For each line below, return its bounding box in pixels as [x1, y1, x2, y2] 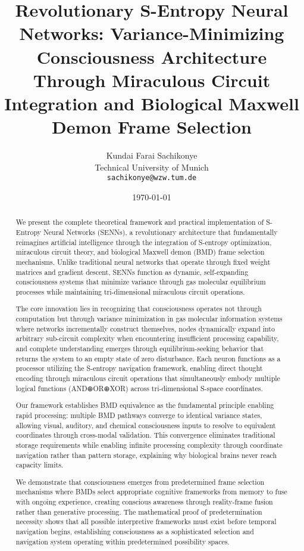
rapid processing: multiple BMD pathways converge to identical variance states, [15, 410, 262, 420]
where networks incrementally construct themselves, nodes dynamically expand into [15, 323, 275, 333]
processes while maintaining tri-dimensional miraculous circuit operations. [15, 286, 245, 296]
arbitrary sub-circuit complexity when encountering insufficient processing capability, [15, 333, 279, 343]
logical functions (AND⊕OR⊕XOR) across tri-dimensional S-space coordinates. [15, 383, 263, 393]
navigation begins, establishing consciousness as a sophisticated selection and [15, 527, 254, 536]
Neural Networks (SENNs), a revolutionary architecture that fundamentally [43, 227, 278, 237]
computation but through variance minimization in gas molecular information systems [15, 314, 283, 324]
